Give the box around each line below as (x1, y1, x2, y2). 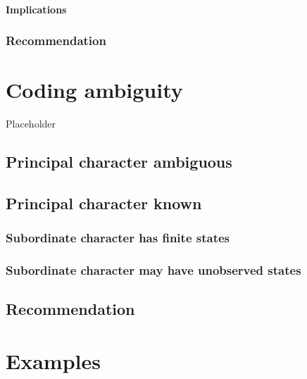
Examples (6, 346, 101, 375)
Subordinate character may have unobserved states (6, 261, 301, 279)
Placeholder (6, 116, 56, 131)
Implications (6, 1, 67, 16)
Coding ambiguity (6, 75, 183, 104)
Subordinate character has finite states (6, 229, 230, 247)
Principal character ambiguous (6, 151, 232, 173)
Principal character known (6, 192, 202, 213)
